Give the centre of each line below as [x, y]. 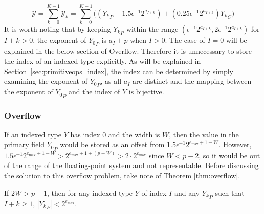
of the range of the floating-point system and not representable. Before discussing [131, 165]
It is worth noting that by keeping [58, 29]
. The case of [185, 40]
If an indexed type [33, 134]
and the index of [94, 92]
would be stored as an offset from [112, 144]
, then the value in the [204, 134]
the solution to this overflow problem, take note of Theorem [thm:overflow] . [122, 175]
